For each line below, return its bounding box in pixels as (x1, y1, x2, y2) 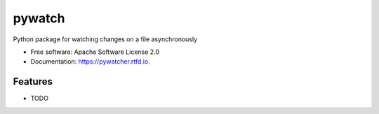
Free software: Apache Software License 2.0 (30, 48, 160, 56)
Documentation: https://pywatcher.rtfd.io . (30, 57, 150, 66)
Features (13, 76, 53, 87)
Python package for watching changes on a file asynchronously (13, 35, 198, 43)
